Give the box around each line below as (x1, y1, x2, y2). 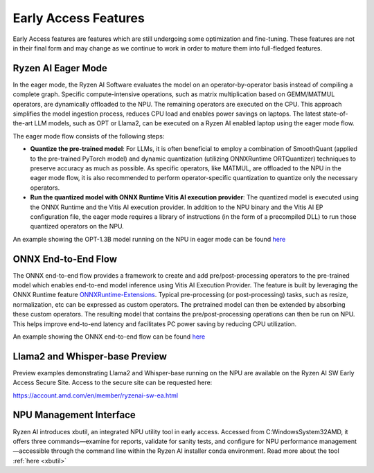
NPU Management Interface (12, 409, 136, 421)
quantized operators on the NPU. (30, 222, 124, 231)
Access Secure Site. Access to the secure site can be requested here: (12, 378, 213, 387)
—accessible (12, 447, 50, 455)
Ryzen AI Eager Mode (12, 62, 107, 74)
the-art (12, 119, 33, 127)
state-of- (322, 109, 348, 118)
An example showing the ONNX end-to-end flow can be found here (12, 332, 206, 341)
